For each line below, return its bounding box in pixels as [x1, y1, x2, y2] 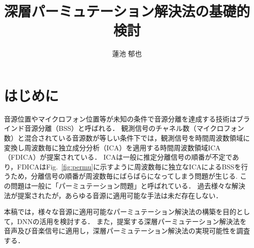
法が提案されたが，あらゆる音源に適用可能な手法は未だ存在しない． [4, 190, 223, 200]
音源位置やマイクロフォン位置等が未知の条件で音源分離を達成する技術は [4, 113, 236, 124]
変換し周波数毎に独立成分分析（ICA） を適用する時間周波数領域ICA [4, 142, 221, 152]
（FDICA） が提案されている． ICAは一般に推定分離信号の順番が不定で [4, 152, 233, 162]
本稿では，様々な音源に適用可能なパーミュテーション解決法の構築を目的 [4, 207, 236, 217]
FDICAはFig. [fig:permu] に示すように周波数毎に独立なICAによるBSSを [17, 161, 241, 171]
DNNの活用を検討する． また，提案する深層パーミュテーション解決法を [17, 216, 247, 226]
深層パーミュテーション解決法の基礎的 [4, 1, 250, 21]
